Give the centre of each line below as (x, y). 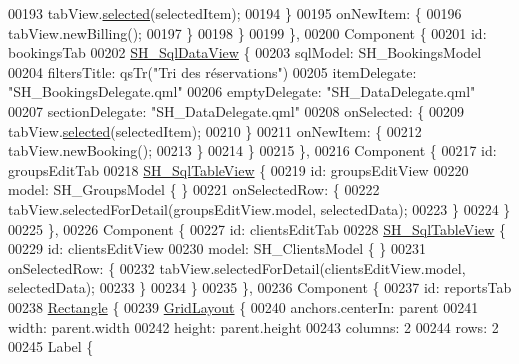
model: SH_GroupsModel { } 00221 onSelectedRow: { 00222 (194, 189)
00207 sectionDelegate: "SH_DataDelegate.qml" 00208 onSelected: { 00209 (236, 110)
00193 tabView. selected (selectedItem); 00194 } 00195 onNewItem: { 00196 (235, 13)
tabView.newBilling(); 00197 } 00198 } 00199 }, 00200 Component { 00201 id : (247, 32)
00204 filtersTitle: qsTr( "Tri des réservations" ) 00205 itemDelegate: (212, 71)
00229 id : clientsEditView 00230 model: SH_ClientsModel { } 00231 (217, 248)
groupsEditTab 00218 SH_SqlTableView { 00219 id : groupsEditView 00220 (238, 169)
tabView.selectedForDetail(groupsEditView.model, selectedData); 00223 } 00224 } (259, 208)
